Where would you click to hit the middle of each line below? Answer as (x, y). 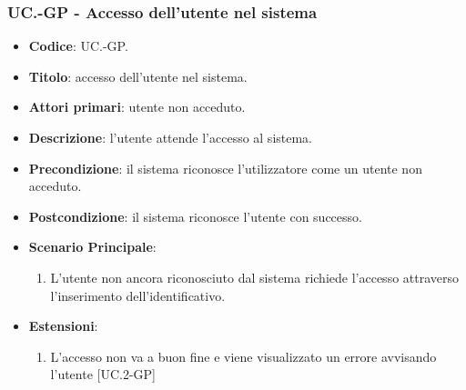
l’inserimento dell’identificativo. (138, 295)
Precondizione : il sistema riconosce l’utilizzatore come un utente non (225, 168)
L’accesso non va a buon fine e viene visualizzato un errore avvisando (243, 356)
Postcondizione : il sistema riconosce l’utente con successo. (195, 216)
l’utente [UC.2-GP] (103, 374)
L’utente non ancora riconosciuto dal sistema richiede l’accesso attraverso (255, 277)
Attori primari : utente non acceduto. (137, 107)
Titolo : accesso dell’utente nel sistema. (138, 76)
